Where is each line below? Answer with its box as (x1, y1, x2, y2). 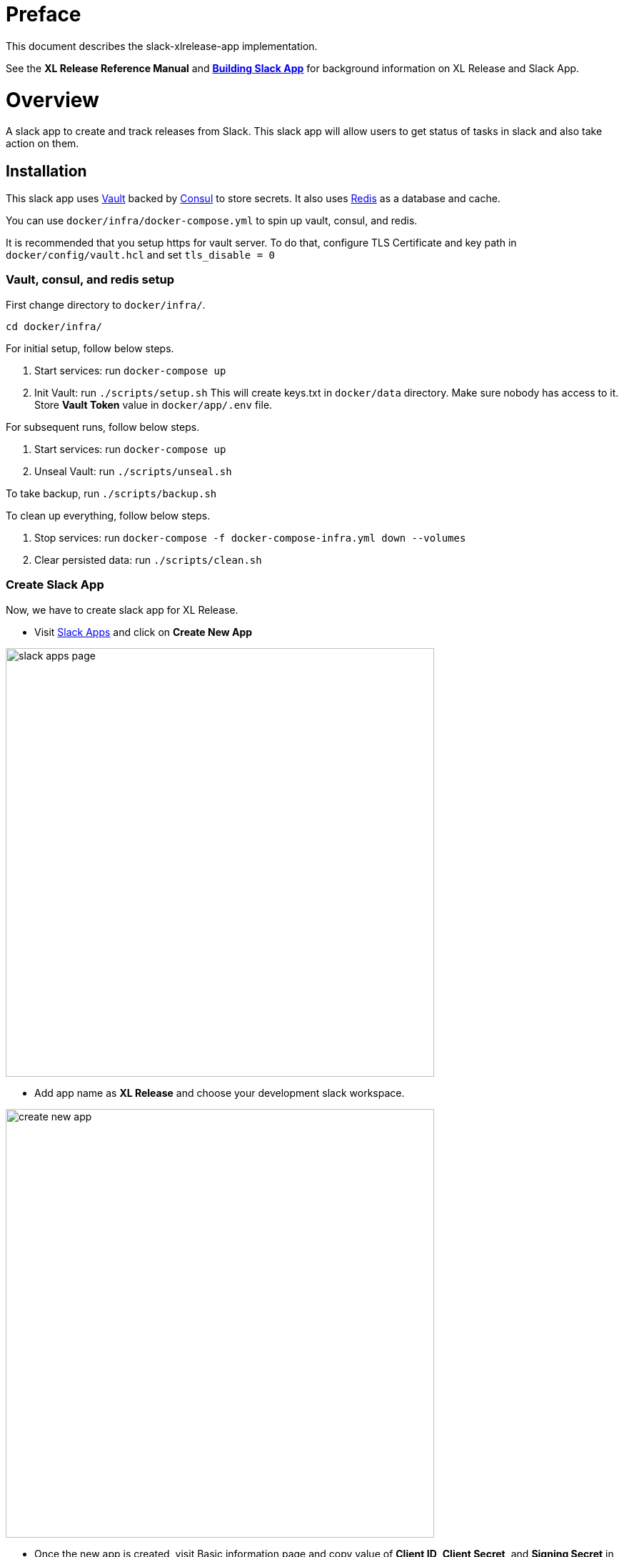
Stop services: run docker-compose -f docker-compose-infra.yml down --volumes (34, 531, 466, 544)
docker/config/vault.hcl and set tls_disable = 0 (6, 249, 275, 262)
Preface (6, 2, 81, 26)
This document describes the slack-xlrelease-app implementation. (6, 39, 318, 52)
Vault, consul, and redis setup (6, 272, 174, 287)
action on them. (6, 137, 79, 150)
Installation (6, 161, 87, 180)
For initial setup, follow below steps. (6, 342, 174, 354)
